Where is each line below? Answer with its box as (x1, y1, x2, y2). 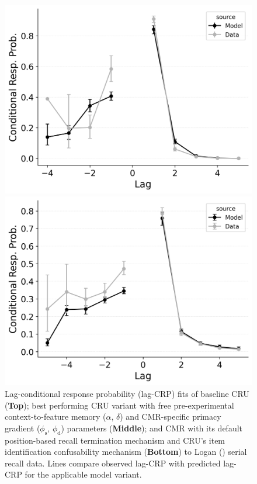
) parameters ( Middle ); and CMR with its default (61, 421, 243, 434)
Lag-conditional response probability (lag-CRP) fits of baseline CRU (5, 387, 249, 399)
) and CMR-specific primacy (120, 410, 221, 423)
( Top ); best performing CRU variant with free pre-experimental (5, 399, 234, 411)
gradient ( (5, 421, 40, 434)
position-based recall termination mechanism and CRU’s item (5, 434, 225, 446)
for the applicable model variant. (25, 468, 142, 480)
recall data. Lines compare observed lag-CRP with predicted (5, 457, 221, 469)
